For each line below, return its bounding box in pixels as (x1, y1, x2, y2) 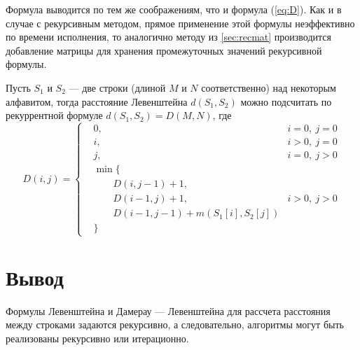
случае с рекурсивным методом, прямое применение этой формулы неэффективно (6, 15, 355, 30)
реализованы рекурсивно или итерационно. (6, 330, 189, 345)
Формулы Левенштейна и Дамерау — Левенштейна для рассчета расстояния (6, 303, 331, 318)
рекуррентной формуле (6, 108, 103, 122)
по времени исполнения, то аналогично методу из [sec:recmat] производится (6, 29, 332, 44)
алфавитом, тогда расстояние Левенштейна (6, 94, 188, 108)
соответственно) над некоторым (201, 80, 336, 94)
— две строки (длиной (69, 80, 166, 94)
